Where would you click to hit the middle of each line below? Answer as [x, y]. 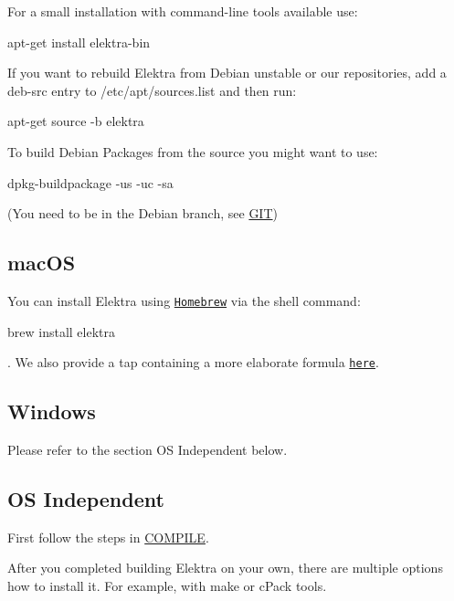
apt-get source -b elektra [76, 121]
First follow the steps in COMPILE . [108, 537]
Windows [52, 411]
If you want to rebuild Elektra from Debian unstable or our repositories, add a [227, 73]
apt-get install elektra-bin [79, 42]
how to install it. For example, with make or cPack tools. [167, 586]
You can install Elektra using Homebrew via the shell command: [184, 300]
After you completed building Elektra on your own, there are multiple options [225, 568]
